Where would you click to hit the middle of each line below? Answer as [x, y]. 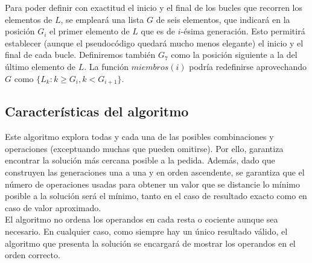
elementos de [29, 19]
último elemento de [40, 66]
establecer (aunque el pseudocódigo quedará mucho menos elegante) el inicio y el [154, 43]
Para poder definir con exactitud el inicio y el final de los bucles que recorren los [154, 7]
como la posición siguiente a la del [234, 55]
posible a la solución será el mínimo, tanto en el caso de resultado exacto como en [156, 196]
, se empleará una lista [102, 19]
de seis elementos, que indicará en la [223, 19]
